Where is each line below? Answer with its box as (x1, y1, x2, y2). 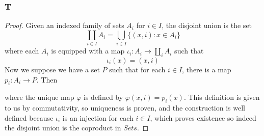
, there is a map (182, 64, 231, 74)
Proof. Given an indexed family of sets (5, 20, 124, 31)
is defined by (84, 92, 123, 102)
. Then (36, 74, 58, 85)
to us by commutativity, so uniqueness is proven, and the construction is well (5, 102, 245, 113)
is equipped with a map (51, 45, 125, 56)
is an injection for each (62, 112, 134, 123)
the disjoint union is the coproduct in (5, 122, 121, 133)
